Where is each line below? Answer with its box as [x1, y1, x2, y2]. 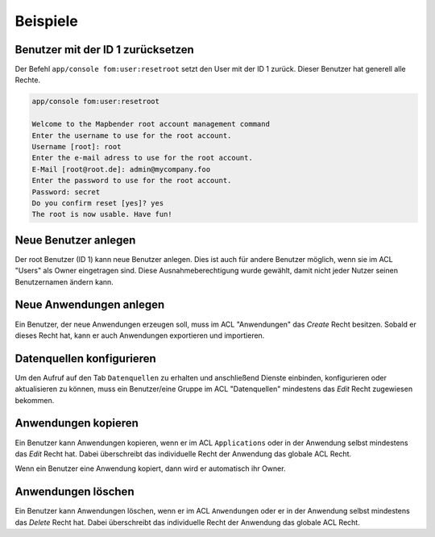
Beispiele [14, 12, 78, 30]
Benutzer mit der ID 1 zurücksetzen [14, 43, 195, 56]
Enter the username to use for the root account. [31, 131, 232, 140]
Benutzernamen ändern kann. [14, 277, 114, 286]
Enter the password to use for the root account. [31, 176, 232, 185]
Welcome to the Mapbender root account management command [31, 119, 270, 129]
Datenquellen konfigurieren [14, 352, 156, 365]
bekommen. [14, 395, 55, 405]
